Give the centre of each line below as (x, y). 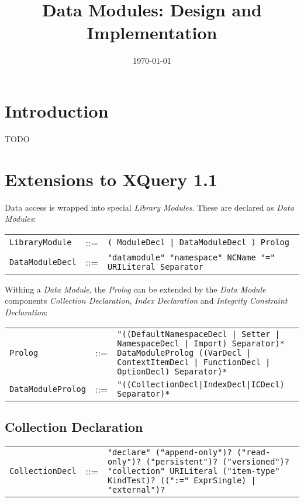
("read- (253, 452)
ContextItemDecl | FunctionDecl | (194, 362)
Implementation (152, 32)
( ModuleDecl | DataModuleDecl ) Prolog (198, 243)
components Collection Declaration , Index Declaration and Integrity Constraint (146, 300)
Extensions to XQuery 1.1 (111, 179)
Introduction (57, 110)
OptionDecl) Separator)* (172, 371)
